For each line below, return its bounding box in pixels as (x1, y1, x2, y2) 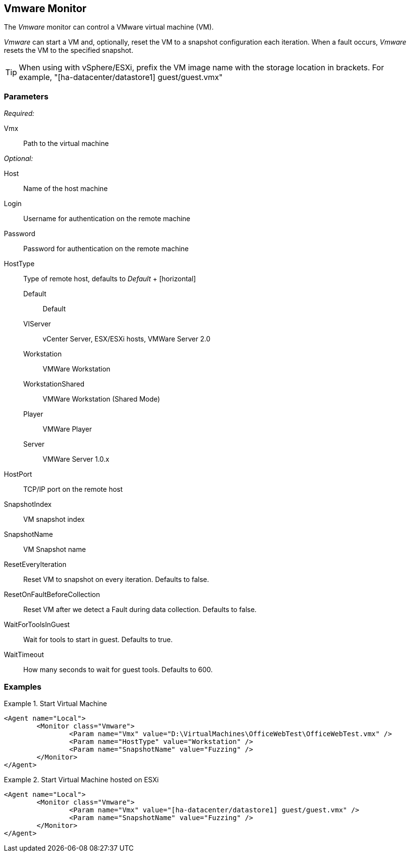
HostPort (4, 470, 32, 479)
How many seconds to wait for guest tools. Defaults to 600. (23, 665, 213, 674)
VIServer (23, 320, 51, 328)
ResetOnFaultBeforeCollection (4, 590, 100, 599)
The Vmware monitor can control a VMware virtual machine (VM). (4, 23, 214, 32)
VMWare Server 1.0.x (43, 455, 110, 464)
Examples (4, 681, 42, 692)
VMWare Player (43, 425, 92, 434)
